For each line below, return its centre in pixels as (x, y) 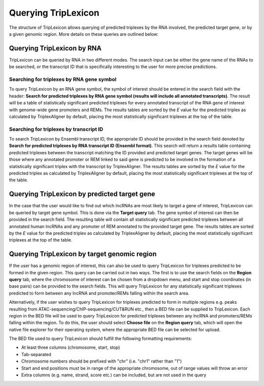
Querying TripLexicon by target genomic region (83, 254)
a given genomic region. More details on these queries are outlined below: (84, 34)
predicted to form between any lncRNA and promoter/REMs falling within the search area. (99, 293)
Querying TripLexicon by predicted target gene (82, 194)
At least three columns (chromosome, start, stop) (71, 347)
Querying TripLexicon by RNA (55, 48)
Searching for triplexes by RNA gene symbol (63, 79)
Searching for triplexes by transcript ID (56, 129)
